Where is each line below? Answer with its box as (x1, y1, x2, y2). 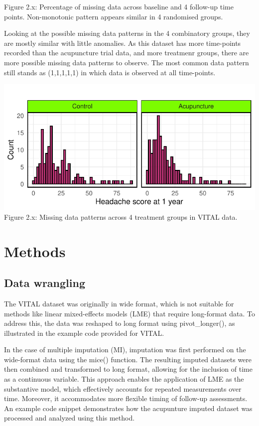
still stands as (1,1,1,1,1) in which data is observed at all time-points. (4, 67, 216, 77)
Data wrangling (4, 275, 85, 290)
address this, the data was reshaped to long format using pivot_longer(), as (4, 318, 235, 328)
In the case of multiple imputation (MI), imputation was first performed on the (4, 344, 246, 355)
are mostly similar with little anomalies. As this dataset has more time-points (4, 37, 241, 48)
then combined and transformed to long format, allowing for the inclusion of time (4, 364, 253, 374)
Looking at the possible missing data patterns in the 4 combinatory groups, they (4, 28, 250, 38)
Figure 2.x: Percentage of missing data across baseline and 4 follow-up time (4, 1, 234, 11)
